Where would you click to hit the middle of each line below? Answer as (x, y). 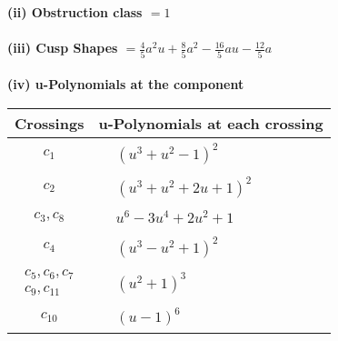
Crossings (50, 123)
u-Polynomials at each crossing (211, 123)
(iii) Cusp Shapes (63, 48)
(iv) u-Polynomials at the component (126, 84)
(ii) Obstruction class (75, 12)
